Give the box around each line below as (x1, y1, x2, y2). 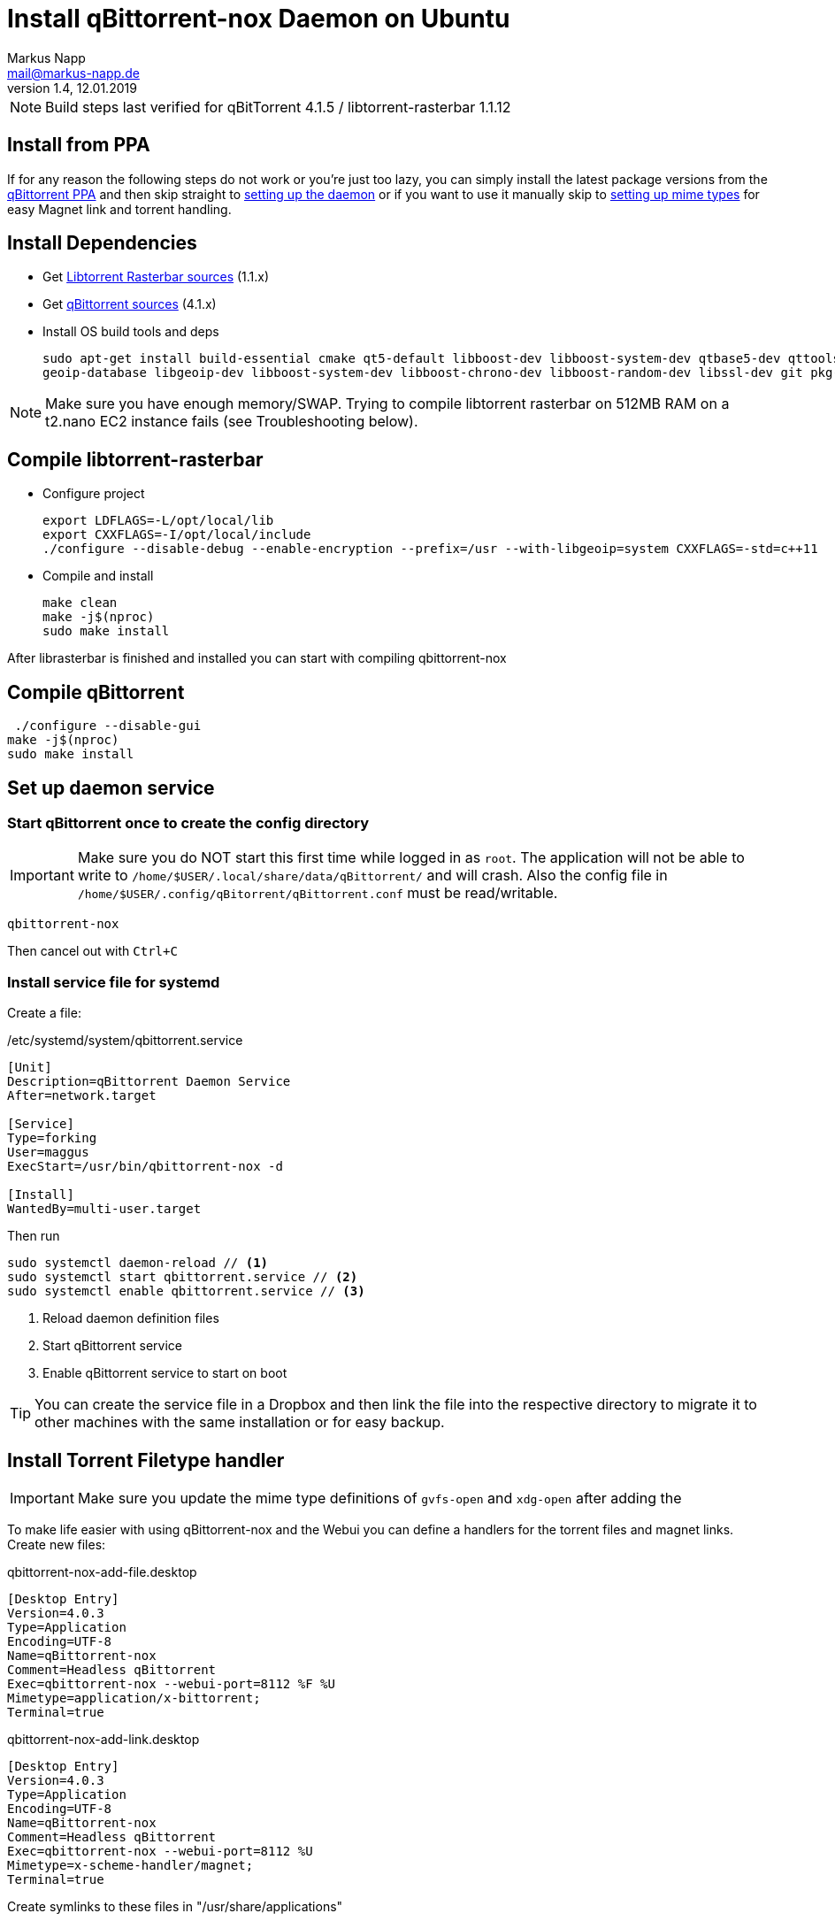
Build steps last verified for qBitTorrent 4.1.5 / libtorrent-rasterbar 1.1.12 (45, 97, 511, 116)
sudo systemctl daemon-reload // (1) (7, 1256, 269, 1271)
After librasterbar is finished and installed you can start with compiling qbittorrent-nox (7, 650, 507, 666)
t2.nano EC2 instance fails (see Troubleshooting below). (45, 412, 418, 431)
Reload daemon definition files (42, 1310, 219, 1326)
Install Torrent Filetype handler (7, 1448, 285, 1471)
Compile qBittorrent (7, 680, 185, 703)
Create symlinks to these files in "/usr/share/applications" (7, 1898, 343, 1914)
